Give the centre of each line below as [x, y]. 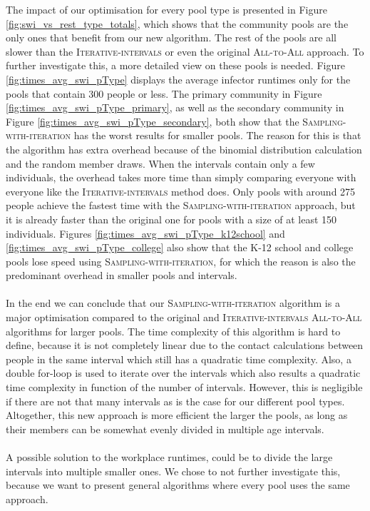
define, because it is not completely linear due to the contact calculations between [185, 345]
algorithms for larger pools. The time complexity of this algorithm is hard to [173, 331]
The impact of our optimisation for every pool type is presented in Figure [166, 9]
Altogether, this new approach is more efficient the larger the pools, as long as [177, 415]
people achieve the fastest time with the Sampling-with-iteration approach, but [181, 205]
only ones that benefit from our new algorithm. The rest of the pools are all [171, 37]
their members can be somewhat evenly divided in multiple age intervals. [165, 429]
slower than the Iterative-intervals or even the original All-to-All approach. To [185, 51]
